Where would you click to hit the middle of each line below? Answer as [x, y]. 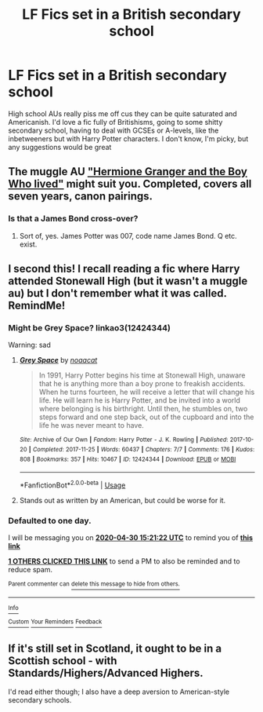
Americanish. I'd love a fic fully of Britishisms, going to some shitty [115, 122]
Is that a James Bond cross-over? [73, 219]
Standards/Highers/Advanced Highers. [106, 673]
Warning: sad [29, 345]
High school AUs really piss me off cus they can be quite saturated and [122, 113]
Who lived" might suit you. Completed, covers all [130, 184]
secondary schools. [40, 700]
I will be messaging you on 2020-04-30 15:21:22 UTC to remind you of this [130, 538]
